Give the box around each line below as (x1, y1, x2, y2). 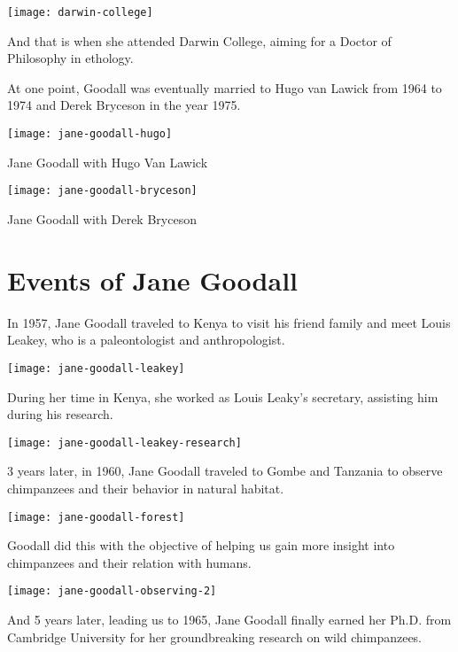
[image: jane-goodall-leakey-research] (7, 436, 242, 449)
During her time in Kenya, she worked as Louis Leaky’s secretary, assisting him (7, 387, 439, 406)
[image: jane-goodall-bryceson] (7, 184, 198, 198)
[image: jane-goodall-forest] (7, 510, 185, 524)
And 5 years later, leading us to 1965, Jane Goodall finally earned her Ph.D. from (7, 610, 452, 629)
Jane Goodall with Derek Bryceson (7, 209, 197, 228)
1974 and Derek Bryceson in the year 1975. (7, 96, 241, 114)
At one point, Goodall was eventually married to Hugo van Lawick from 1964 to (7, 78, 442, 97)
